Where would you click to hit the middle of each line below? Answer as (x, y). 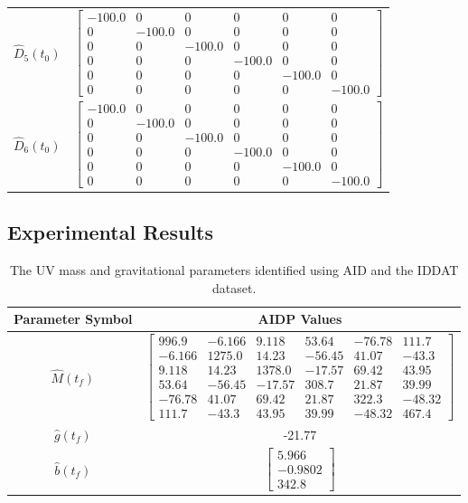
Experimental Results (110, 232)
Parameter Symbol (73, 319)
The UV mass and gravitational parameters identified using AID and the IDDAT (234, 270)
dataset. (234, 287)
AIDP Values (300, 319)
